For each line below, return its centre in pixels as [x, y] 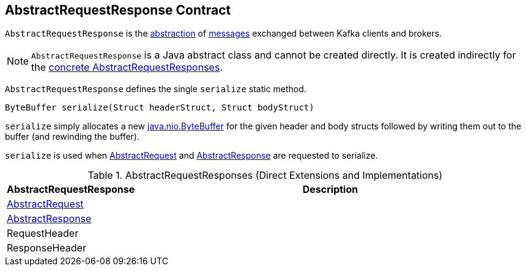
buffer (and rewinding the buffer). [72, 137]
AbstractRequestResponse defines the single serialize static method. [156, 89]
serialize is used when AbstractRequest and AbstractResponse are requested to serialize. [191, 156]
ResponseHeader [46, 248]
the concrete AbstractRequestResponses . [127, 67]
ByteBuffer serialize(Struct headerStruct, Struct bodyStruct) [160, 108]
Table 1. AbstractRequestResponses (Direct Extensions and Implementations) [265, 175]
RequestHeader [43, 233]
